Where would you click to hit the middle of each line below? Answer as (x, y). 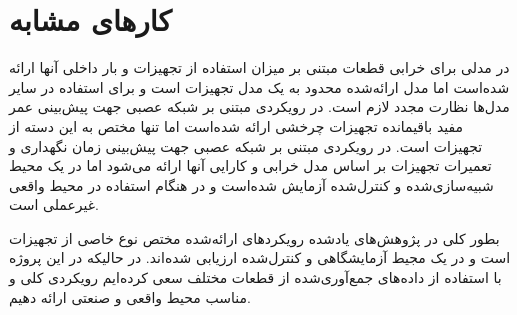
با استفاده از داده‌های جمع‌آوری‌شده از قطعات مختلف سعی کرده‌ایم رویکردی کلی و (255, 277)
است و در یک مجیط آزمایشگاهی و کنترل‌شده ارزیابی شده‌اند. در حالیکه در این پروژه (260, 257)
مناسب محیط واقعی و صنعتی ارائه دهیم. (130, 296)
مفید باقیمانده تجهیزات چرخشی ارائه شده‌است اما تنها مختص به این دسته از (236, 125)
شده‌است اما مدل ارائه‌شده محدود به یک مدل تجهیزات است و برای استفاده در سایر (259, 86)
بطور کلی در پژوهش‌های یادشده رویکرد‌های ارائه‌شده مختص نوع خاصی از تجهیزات (254, 237)
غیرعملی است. (54, 204)
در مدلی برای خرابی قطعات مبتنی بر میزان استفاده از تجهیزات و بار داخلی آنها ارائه (259, 67)
